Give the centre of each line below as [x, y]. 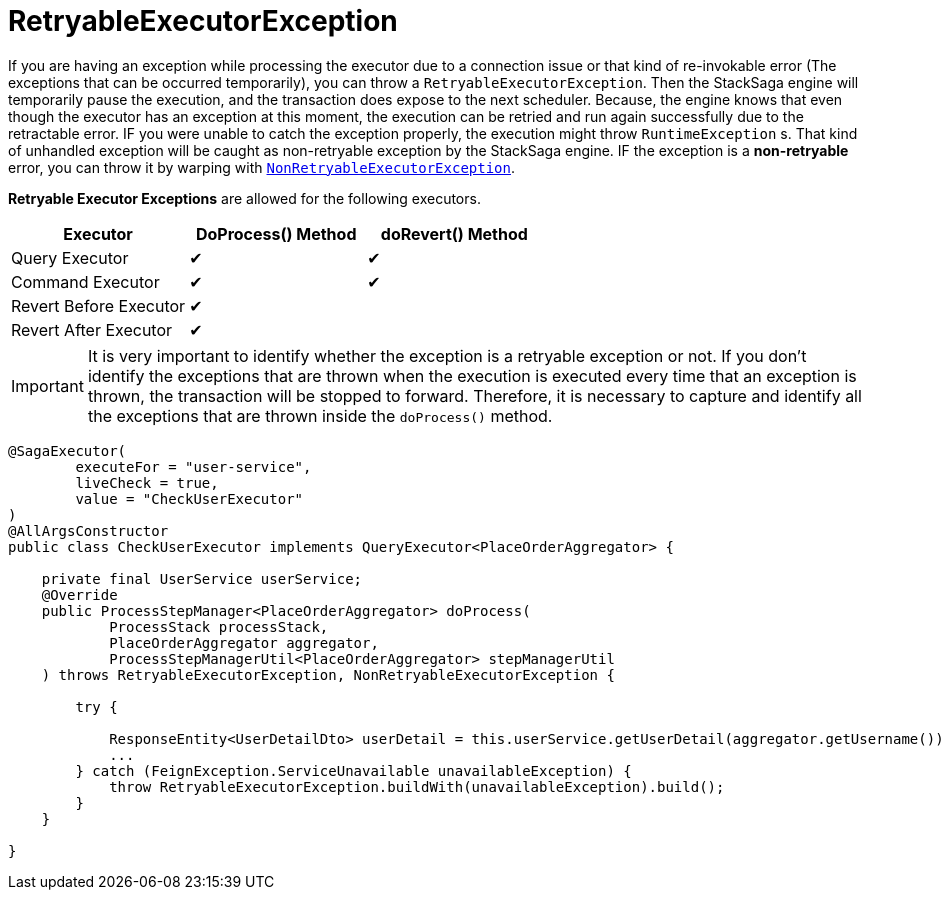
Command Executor [85, 281]
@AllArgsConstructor [88, 530]
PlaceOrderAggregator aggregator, [244, 642]
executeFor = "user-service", [193, 466]
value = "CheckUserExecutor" [189, 498]
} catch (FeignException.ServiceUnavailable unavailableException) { [353, 770]
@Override [79, 594]
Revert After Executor [92, 329]
